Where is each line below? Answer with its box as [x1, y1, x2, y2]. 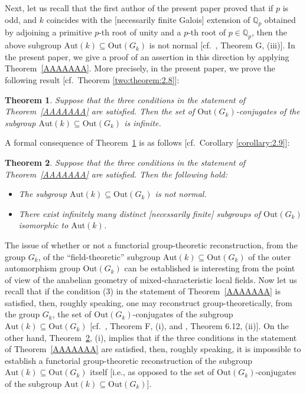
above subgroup [5, 39, 61, 51]
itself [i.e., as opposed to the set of [90, 366, 214, 378]
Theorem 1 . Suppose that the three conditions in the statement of [5, 93, 246, 106]
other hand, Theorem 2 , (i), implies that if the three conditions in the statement [5, 331, 297, 343]
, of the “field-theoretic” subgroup [38, 250, 161, 262]
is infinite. [124, 116, 161, 129]
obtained [264, 13, 296, 25]
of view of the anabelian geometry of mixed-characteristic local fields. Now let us [5, 273, 297, 285]
